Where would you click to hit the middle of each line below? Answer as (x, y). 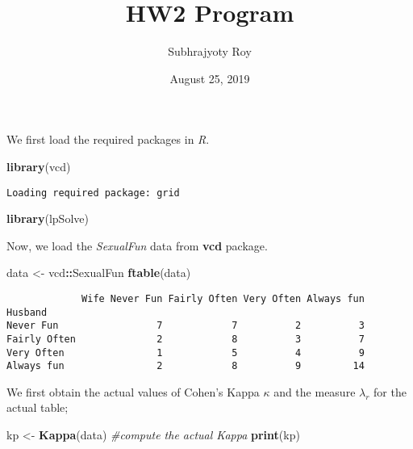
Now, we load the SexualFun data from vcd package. (137, 245)
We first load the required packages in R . (108, 139)
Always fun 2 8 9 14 (186, 366)
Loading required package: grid (93, 193)
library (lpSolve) (48, 218)
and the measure (315, 391)
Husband (27, 312)
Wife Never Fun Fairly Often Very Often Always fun (223, 298)
